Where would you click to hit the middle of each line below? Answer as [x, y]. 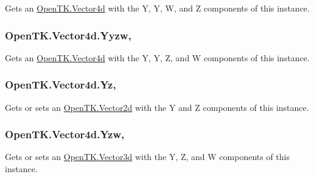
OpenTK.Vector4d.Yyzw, [68, 35]
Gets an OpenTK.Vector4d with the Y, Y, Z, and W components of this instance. [157, 57]
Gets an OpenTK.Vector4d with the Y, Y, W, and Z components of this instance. [157, 8]
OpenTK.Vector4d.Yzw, [65, 134]
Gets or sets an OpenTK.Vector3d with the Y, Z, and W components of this [148, 157]
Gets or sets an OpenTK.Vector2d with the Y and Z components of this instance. [157, 107]
